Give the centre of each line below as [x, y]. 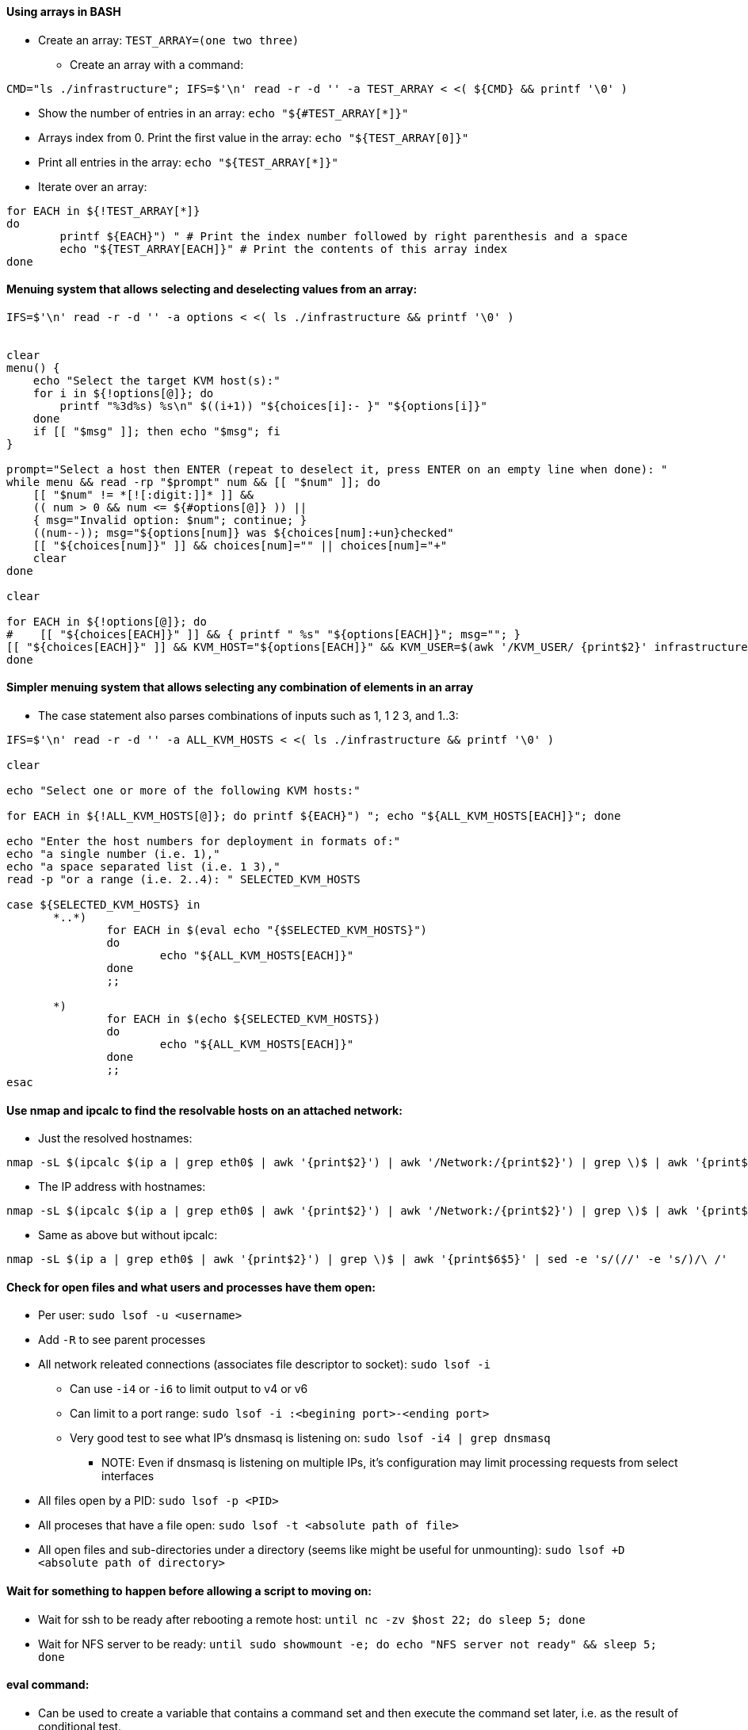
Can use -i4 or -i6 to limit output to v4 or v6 [189, 1389]
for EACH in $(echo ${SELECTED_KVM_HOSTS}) [244, 1019]
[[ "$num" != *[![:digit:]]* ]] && [143, 494]
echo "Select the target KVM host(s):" [156, 380]
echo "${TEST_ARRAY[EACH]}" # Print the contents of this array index [284, 249]
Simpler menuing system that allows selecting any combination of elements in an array [240, 687]
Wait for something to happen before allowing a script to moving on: [189, 1591]
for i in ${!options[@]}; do [123, 393]
